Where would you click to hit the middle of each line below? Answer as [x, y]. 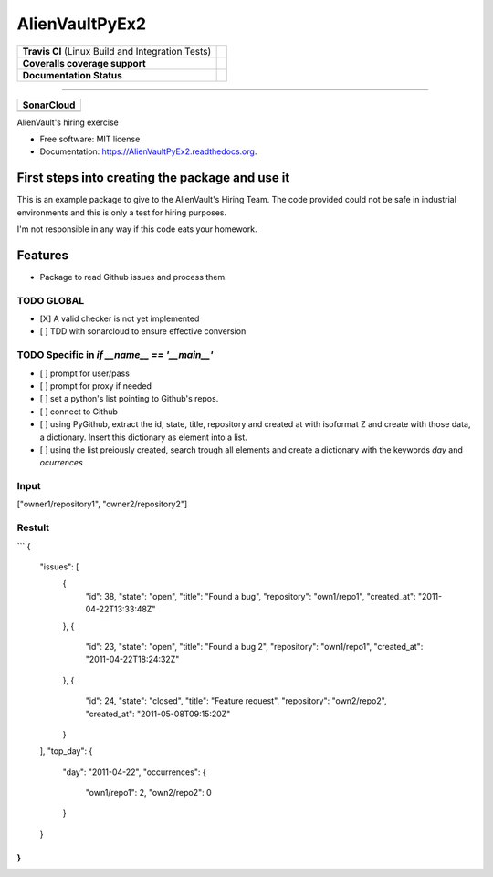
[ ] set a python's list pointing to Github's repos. [129, 399]
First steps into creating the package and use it [153, 178]
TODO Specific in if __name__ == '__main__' [115, 355]
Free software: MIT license [90, 139]
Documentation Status [73, 75]
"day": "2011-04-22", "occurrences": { [134, 772]
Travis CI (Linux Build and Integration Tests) [117, 51]
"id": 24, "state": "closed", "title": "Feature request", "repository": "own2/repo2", [236, 701]
